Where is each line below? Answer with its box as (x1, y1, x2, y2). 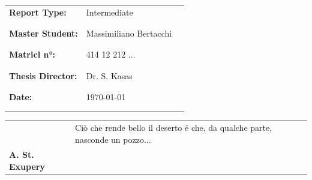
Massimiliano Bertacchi (86, 27, 172, 40)
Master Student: (9, 27, 78, 40)
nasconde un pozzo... (75, 133, 151, 146)
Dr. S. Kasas (86, 69, 133, 82)
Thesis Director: (9, 69, 77, 82)
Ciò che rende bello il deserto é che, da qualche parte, (75, 121, 272, 134)
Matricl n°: (9, 48, 55, 61)
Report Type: (9, 5, 67, 18)
